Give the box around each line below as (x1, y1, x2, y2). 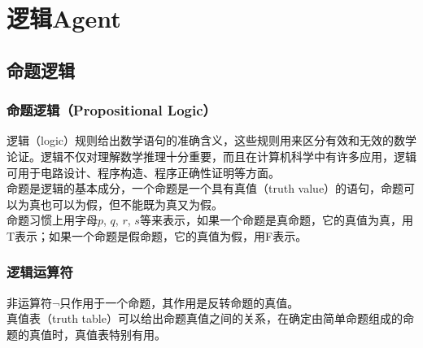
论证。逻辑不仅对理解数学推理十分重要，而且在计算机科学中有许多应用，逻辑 (7, 147, 416, 164)
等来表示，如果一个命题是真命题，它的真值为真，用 (139, 211, 413, 228)
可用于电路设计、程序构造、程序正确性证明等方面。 (7, 163, 280, 181)
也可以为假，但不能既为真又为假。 (40, 195, 223, 212)
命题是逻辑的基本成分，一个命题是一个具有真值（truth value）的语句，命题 (7, 180, 404, 197)
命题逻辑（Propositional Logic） (7, 100, 216, 120)
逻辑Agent (7, 2, 121, 35)
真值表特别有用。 (74, 325, 166, 342)
